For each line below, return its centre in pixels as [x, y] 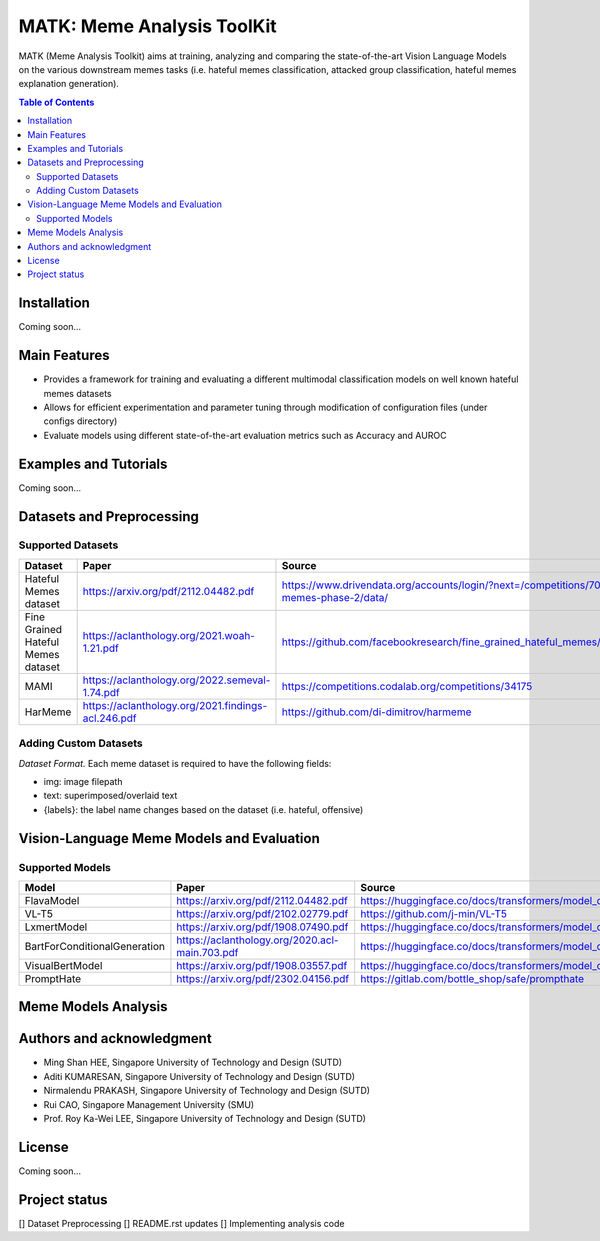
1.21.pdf [100, 648]
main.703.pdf [207, 952]
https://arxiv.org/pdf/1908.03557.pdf [262, 965]
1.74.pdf [101, 692]
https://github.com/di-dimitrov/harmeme [376, 712]
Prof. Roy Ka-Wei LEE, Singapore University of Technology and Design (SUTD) [205, 1119]
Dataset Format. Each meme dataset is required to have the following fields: [175, 763]
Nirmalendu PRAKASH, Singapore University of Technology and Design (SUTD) [206, 1091]
